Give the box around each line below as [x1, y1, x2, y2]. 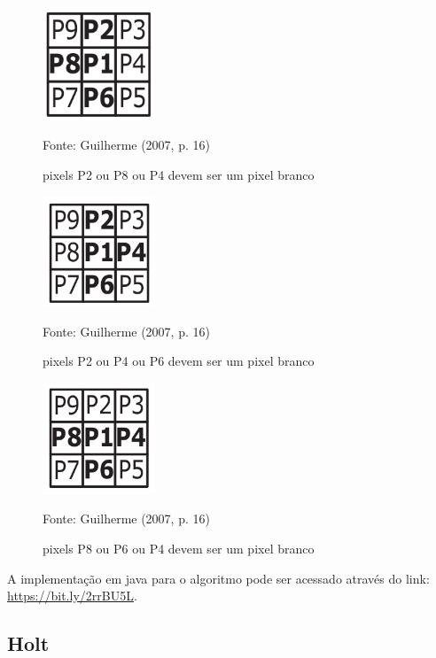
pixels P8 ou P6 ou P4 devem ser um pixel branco [43, 539, 315, 558]
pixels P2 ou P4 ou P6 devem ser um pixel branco [43, 352, 315, 370]
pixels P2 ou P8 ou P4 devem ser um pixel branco [43, 166, 315, 184]
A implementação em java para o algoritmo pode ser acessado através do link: [7, 569, 430, 587]
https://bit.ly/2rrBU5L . [7, 586, 137, 605]
